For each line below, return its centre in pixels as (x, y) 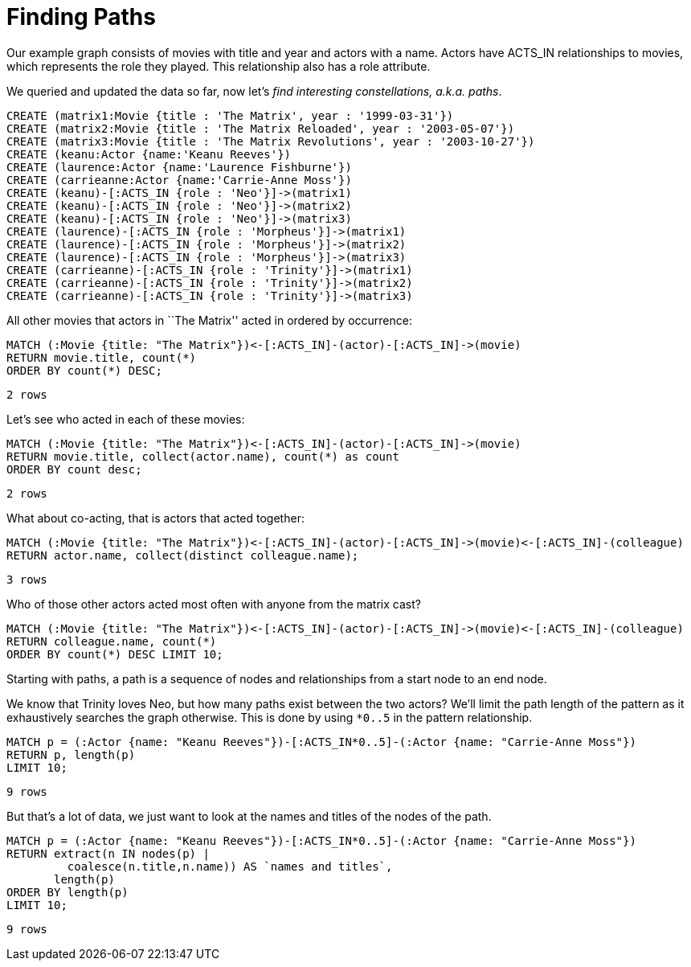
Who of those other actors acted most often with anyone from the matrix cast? (214, 604)
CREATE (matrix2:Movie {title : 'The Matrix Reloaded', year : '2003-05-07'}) (261, 128)
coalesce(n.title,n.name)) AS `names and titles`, (230, 866)
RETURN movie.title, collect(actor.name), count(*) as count (203, 456)
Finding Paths (81, 17)
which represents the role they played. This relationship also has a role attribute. (219, 66)
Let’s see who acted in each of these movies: (126, 419)
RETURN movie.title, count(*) (102, 357)
